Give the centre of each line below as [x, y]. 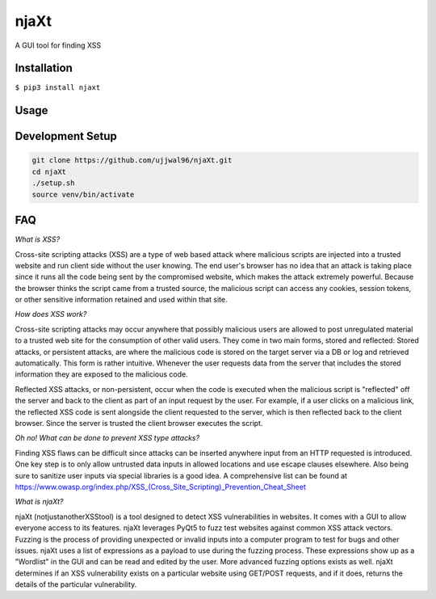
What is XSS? [38, 239]
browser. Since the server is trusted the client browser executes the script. [139, 423]
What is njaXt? [39, 502]
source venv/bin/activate [83, 194]
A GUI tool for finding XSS [58, 45]
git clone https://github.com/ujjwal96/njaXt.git [132, 160]
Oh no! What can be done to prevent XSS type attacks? [107, 438]
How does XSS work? [51, 314]
